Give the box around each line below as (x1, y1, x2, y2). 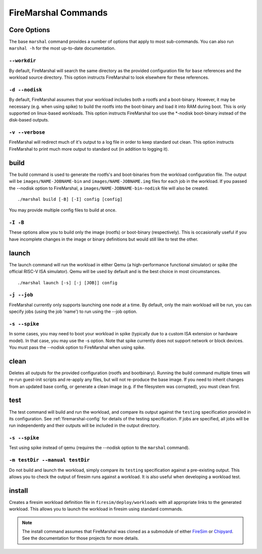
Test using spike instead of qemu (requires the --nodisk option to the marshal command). (9, 445, 190, 450)
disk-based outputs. (9, 117, 49, 123)
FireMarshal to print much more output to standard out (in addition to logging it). (9, 146, 169, 152)
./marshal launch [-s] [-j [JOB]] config (17, 280, 117, 285)
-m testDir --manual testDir (9, 457, 90, 464)
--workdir (9, 57, 36, 64)
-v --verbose (9, 129, 46, 136)
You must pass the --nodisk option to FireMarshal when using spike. (9, 344, 146, 350)
